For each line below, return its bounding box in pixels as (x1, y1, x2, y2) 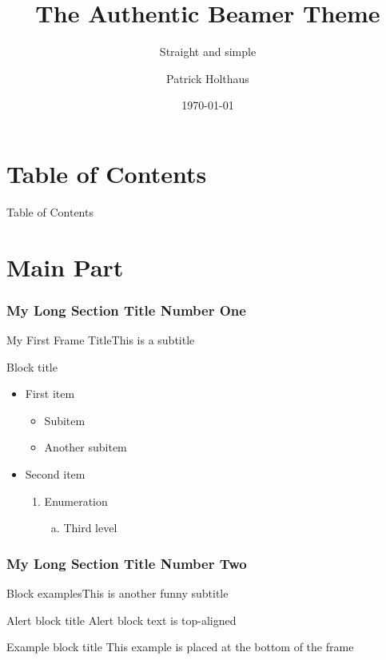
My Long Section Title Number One (6, 300, 246, 320)
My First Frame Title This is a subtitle (6, 332, 195, 348)
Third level (63, 519, 117, 536)
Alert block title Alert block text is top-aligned (6, 611, 237, 628)
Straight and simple (159, 43, 257, 60)
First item (25, 385, 75, 402)
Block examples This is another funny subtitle (6, 585, 229, 601)
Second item (25, 466, 86, 482)
